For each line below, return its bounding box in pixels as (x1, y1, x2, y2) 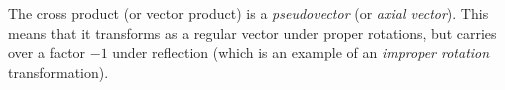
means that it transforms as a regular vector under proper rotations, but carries (8, 22, 497, 43)
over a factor (8, 42, 86, 63)
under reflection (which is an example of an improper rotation (112, 42, 490, 63)
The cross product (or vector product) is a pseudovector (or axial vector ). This (8, 3, 489, 23)
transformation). (8, 61, 109, 82)
